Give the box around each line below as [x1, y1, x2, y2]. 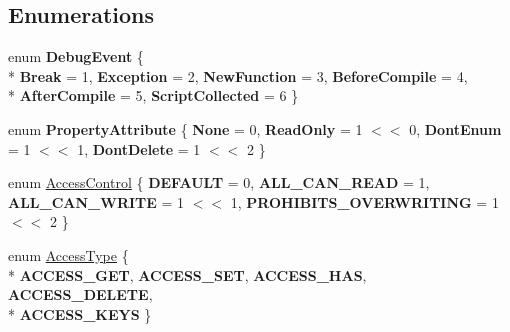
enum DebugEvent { [8, 46, 144, 67]
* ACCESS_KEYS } [8, 303, 152, 324]
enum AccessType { [8, 244, 129, 265]
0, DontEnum [409, 118, 502, 139]
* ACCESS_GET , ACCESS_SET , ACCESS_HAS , [8, 264, 367, 285]
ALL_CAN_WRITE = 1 [8, 191, 185, 212]
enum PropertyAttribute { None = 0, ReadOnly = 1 [8, 118, 363, 139]
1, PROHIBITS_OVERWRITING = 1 [230, 191, 499, 212]
